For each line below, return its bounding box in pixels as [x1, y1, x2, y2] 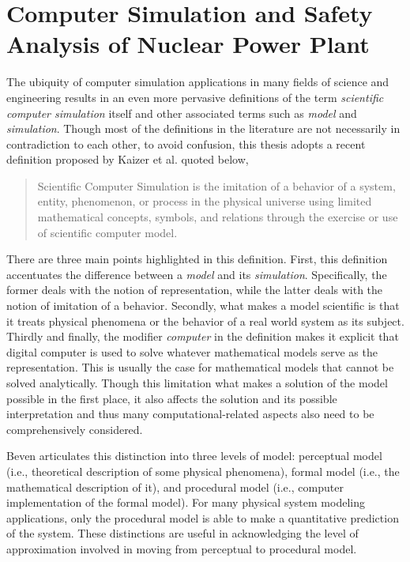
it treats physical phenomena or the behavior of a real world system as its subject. [6, 312, 404, 329]
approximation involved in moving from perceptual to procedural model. [6, 540, 357, 556]
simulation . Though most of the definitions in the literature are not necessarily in [6, 120, 401, 137]
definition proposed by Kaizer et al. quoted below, [6, 151, 249, 168]
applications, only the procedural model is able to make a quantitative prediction [6, 509, 399, 526]
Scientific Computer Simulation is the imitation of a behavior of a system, [37, 177, 396, 194]
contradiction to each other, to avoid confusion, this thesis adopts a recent [6, 135, 366, 152]
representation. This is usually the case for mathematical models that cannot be [6, 359, 394, 375]
